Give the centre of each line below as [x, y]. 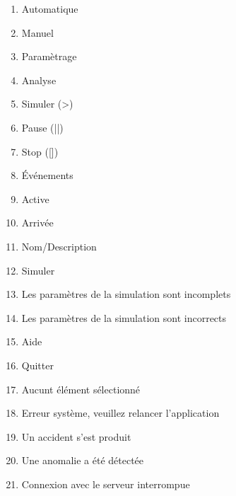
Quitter [37, 365]
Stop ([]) [40, 151]
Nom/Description [59, 246]
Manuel [37, 32]
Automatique [50, 8]
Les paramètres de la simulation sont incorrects [124, 317]
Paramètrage [49, 56]
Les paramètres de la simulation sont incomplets [126, 294]
